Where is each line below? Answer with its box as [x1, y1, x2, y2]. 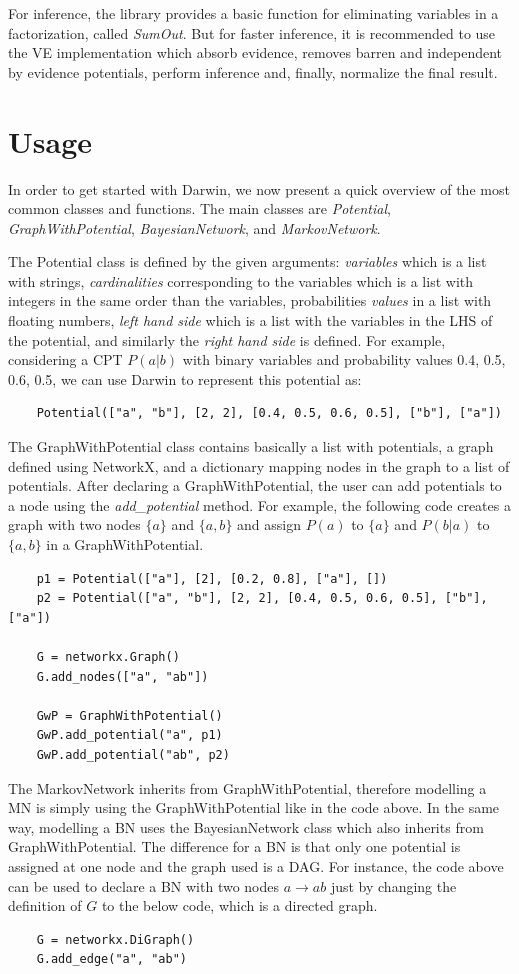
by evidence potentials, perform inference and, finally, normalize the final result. [8, 61, 498, 82]
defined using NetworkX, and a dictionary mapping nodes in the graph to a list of [8, 455, 510, 476]
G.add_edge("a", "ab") [36, 952, 187, 967]
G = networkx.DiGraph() [36, 932, 195, 947]
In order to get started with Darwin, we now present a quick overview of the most [8, 178, 510, 199]
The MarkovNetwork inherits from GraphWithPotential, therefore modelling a [8, 777, 487, 798]
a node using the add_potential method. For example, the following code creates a [8, 494, 511, 515]
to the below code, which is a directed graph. [101, 895, 378, 916]
